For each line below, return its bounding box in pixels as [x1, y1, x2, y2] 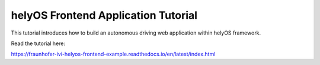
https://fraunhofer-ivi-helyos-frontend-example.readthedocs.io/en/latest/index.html [11, 50, 216, 58]
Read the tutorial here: [11, 40, 65, 47]
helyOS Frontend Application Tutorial [11, 9, 198, 22]
